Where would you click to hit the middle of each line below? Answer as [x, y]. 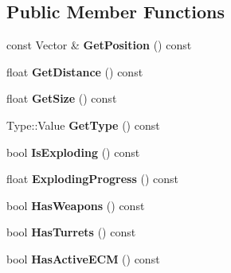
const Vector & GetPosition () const [99, 45]
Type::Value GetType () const [83, 125]
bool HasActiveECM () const [83, 258]
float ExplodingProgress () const [92, 179]
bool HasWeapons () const [76, 205]
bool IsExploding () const [73, 152]
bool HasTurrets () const [71, 232]
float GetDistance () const [75, 71]
